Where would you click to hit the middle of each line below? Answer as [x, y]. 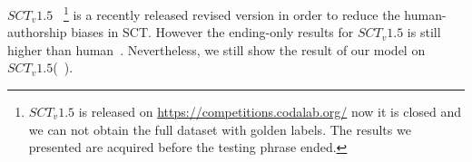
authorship [37, 32]
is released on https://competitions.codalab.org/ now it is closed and [270, 112]
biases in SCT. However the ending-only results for [212, 32]
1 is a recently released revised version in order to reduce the [231, 13]
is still [424, 32]
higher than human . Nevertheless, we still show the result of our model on [216, 49]
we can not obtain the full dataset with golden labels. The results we [220, 129]
